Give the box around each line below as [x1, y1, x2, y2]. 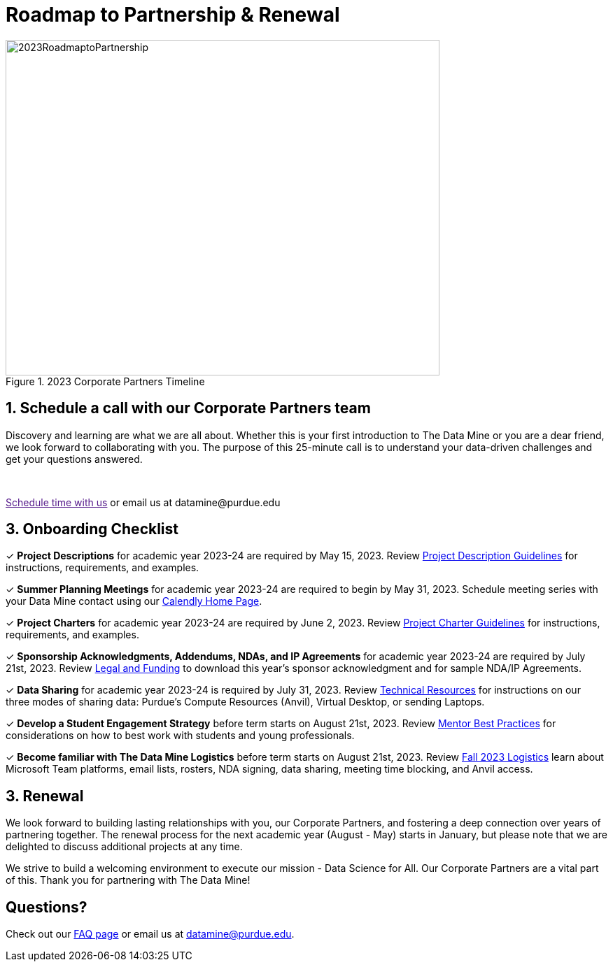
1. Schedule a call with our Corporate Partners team [6, 399, 371, 417]
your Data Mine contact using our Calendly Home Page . [6, 595, 262, 608]
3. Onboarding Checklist [6, 520, 178, 538]
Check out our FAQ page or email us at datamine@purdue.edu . [6, 928, 295, 940]
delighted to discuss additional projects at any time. [6, 840, 243, 853]
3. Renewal [6, 787, 84, 805]
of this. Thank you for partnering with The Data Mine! [6, 874, 251, 887]
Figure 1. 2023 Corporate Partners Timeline [6, 375, 205, 387]
